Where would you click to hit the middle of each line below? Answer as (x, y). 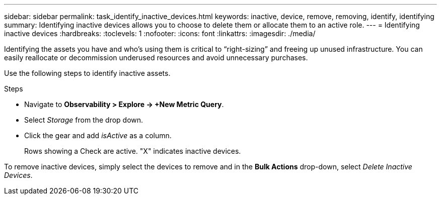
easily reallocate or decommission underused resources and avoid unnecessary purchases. (156, 58)
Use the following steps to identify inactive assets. (87, 73)
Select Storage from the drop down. (84, 120)
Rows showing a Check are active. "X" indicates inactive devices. (133, 151)
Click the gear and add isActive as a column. (98, 135)
